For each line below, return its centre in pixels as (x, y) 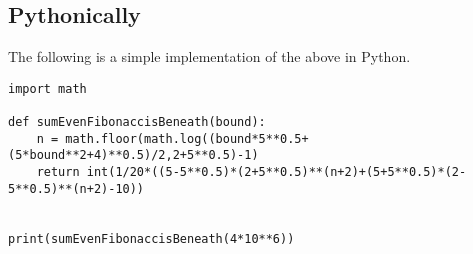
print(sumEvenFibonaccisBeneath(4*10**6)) (151, 238)
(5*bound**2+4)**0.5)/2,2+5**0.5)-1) (133, 155)
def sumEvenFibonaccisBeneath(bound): (137, 122)
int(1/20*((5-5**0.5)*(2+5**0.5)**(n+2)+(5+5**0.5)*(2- (276, 172)
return (58, 172)
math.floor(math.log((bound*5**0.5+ (187, 138)
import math (47, 88)
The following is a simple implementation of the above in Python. (209, 56)
